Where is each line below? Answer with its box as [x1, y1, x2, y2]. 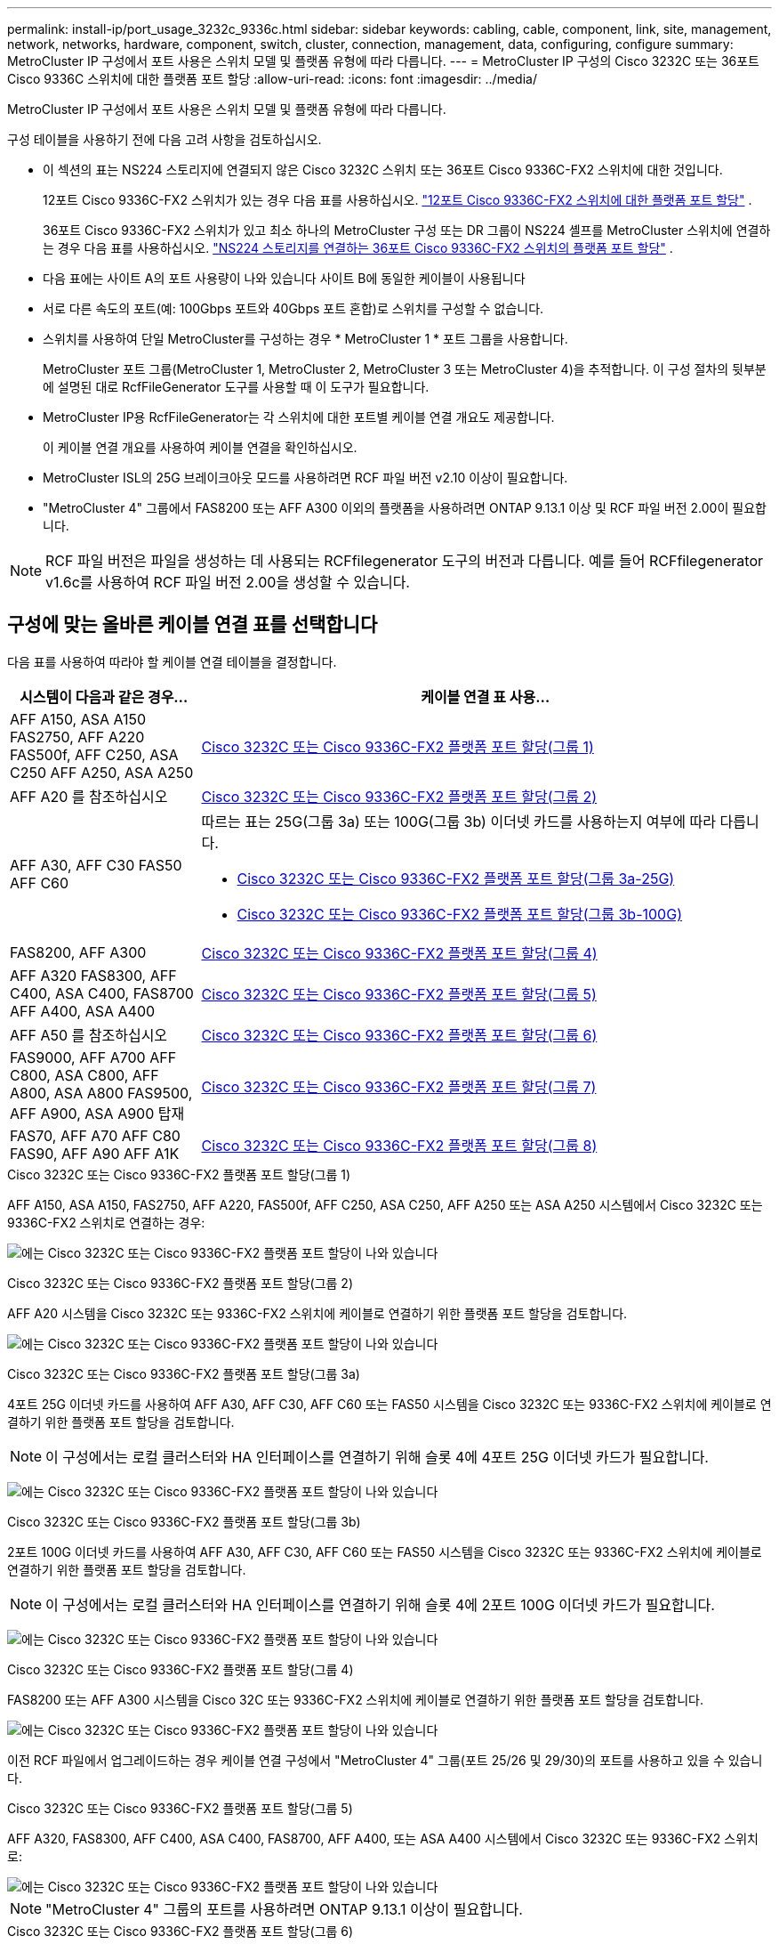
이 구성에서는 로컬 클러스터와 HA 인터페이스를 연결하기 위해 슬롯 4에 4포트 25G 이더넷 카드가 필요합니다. [45, 1447, 709, 1466]
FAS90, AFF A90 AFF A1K [10, 1144, 180, 1162]
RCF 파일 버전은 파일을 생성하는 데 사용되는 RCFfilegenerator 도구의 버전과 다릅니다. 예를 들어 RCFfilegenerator [45, 552, 764, 570]
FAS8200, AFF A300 [10, 943, 147, 961]
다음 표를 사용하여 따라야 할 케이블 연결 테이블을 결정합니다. [7, 653, 337, 669]
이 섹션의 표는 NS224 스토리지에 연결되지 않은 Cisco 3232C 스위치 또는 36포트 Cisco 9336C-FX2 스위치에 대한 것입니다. [43, 162, 723, 177]
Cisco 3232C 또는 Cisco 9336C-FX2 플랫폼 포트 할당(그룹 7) [201, 1077, 597, 1096]
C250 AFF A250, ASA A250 [10, 763, 194, 782]
